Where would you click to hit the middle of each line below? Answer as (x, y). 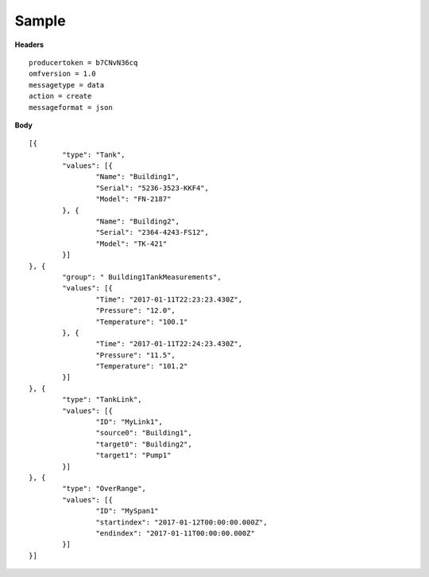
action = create (60, 96)
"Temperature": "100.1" (142, 322)
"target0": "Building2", (144, 444)
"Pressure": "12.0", (136, 311)
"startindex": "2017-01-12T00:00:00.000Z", (182, 522)
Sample (41, 21)
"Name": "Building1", (138, 177)
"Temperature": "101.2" (142, 366)
